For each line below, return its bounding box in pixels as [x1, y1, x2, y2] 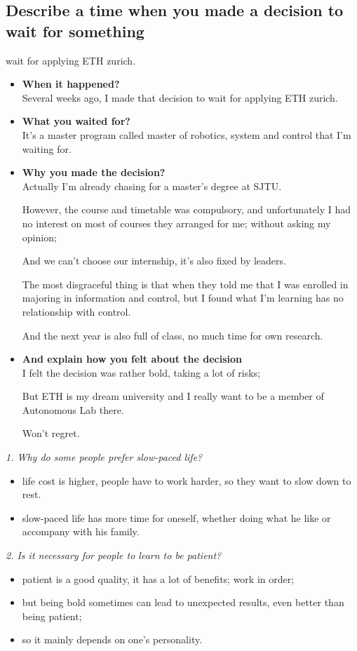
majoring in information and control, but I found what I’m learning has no [22, 290, 344, 305]
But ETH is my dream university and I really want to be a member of [22, 389, 324, 403]
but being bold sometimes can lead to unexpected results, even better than [22, 595, 344, 610]
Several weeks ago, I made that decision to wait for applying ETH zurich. [22, 90, 338, 105]
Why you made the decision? [22, 165, 166, 180]
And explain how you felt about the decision [22, 351, 242, 366]
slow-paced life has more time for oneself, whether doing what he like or [22, 510, 331, 525]
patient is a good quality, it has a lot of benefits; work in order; [22, 571, 295, 586]
